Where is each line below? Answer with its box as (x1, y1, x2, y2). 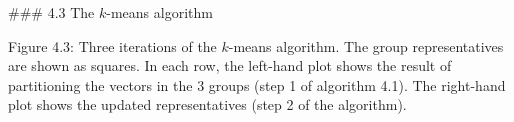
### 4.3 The (8, 2, 95, 22)
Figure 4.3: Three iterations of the (8, 35, 217, 56)
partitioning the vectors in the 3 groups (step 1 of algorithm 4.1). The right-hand (8, 74, 506, 95)
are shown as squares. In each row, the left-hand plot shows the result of (8, 55, 452, 76)
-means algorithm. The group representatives (228, 35, 504, 56)
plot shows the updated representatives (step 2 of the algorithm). (8, 94, 407, 115)
